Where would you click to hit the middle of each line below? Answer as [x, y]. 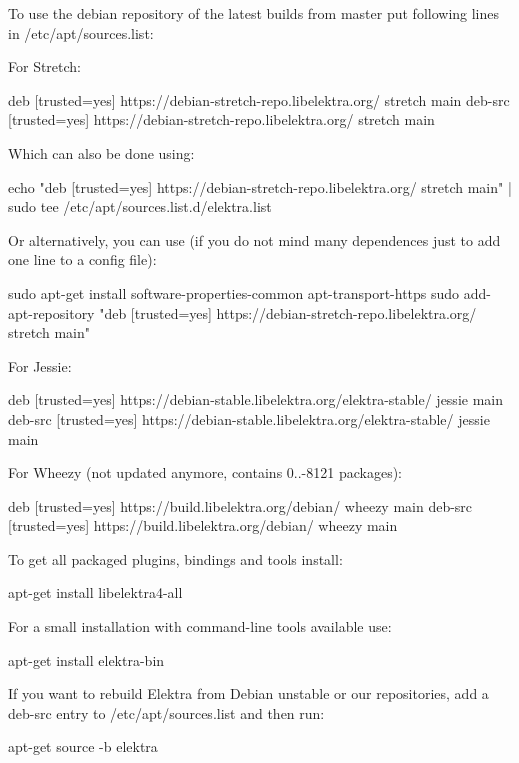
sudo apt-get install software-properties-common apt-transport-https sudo [234, 292]
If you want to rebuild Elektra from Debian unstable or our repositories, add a [248, 693]
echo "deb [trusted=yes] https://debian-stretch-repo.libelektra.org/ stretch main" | [260, 186]
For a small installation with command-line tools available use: [200, 626]
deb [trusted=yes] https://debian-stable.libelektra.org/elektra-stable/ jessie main [255, 399]
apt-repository [51, 312]
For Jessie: [40, 365]
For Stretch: [45, 66]
